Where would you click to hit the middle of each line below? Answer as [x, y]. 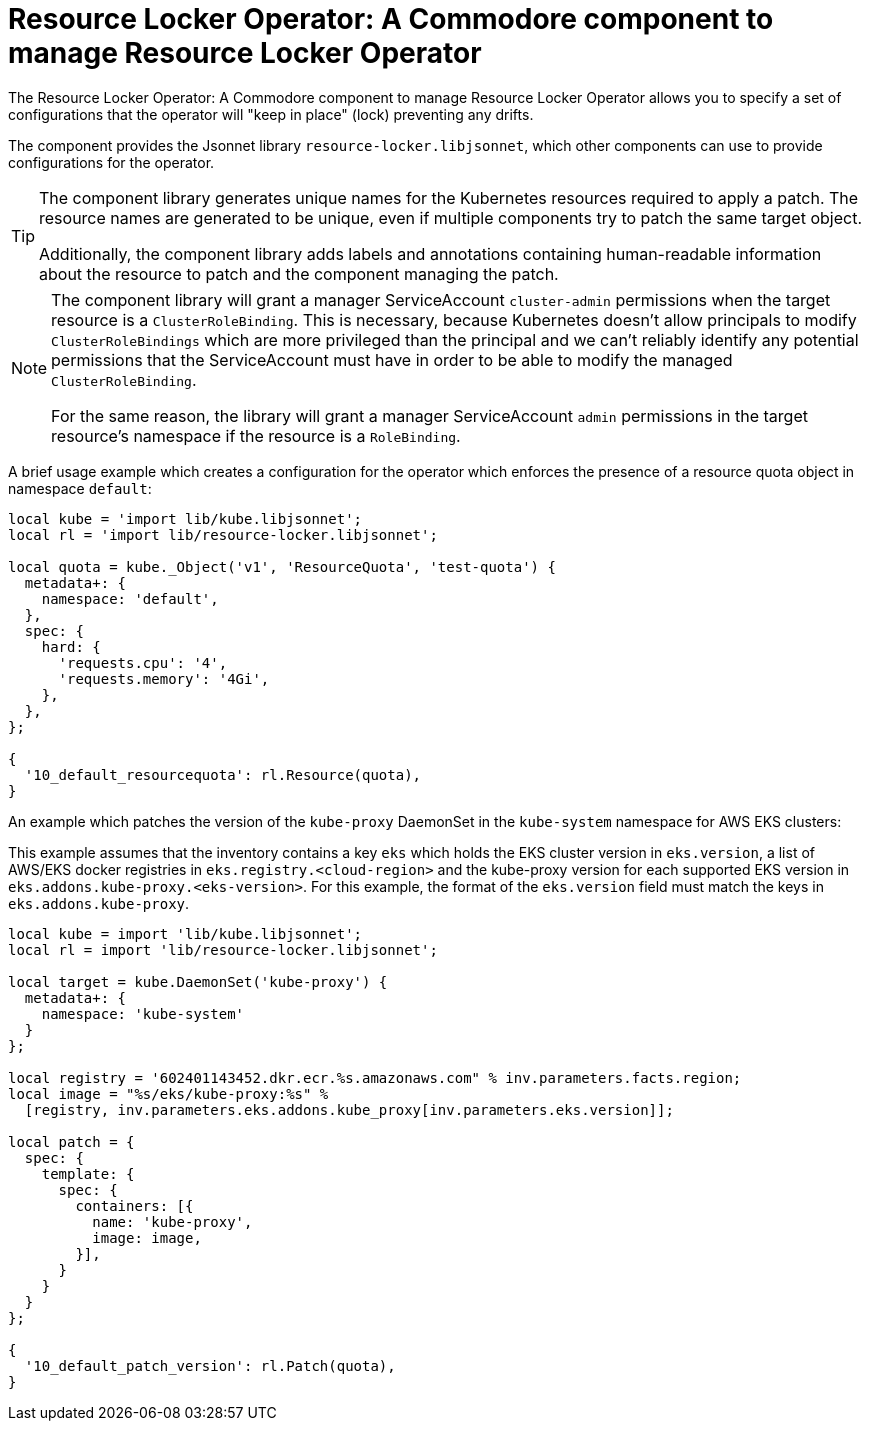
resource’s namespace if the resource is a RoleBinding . [256, 435]
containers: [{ [134, 1205]
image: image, [147, 1237]
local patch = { [71, 1141]
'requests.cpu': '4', [143, 662]
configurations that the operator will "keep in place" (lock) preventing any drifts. [271, 114]
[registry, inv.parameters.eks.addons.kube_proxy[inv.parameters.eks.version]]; [349, 1109]
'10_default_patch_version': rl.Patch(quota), [210, 1365]
